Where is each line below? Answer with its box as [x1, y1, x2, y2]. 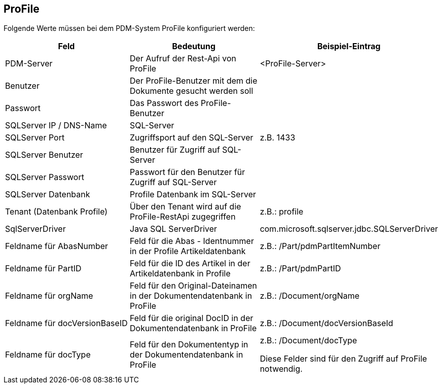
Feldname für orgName [5, 291, 93, 301]
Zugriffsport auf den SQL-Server [130, 132, 253, 143]
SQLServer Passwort [5, 172, 84, 183]
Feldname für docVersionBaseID [5, 318, 128, 329]
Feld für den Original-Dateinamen [130, 280, 257, 291]
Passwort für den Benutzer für [130, 167, 245, 178]
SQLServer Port [5, 132, 65, 143]
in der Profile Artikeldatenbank [130, 246, 246, 257]
